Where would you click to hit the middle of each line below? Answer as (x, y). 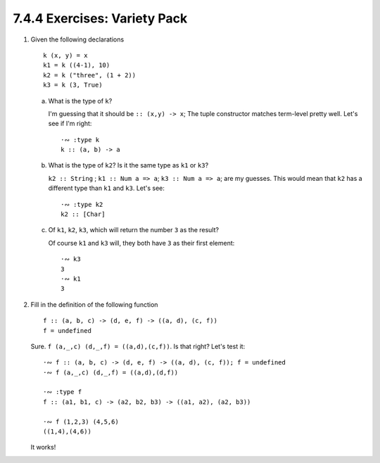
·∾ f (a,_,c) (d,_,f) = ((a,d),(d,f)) (111, 372)
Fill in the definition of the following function (94, 304)
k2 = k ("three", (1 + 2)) (90, 75)
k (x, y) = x (65, 55)
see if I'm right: (70, 124)
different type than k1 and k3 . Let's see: (107, 188)
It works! (43, 448)
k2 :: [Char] (83, 214)
